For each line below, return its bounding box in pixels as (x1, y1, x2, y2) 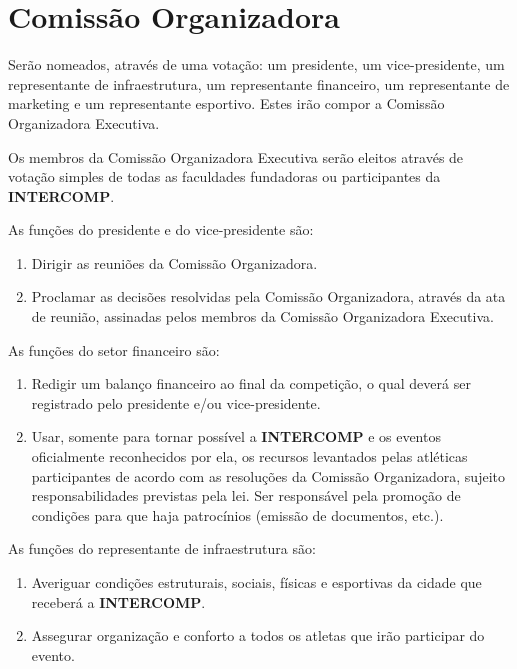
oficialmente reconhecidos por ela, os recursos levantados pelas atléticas (31, 446, 468, 467)
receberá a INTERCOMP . (31, 591, 206, 612)
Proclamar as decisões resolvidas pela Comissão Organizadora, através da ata (31, 286, 506, 307)
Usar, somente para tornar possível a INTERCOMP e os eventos (31, 426, 441, 447)
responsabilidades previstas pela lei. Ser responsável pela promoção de (31, 485, 461, 506)
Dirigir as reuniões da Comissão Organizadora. (31, 252, 318, 273)
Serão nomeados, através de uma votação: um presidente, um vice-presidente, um (8, 54, 505, 75)
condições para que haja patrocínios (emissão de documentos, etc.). (31, 504, 444, 525)
